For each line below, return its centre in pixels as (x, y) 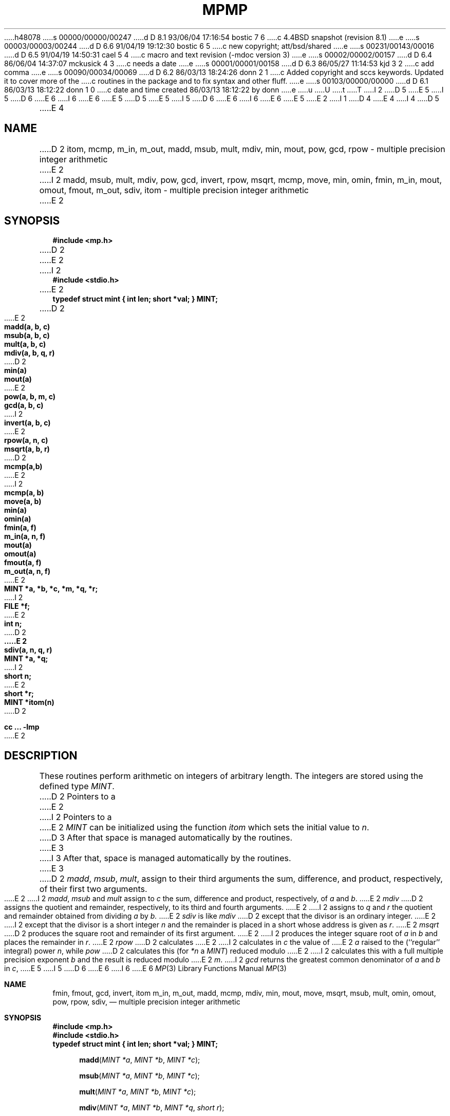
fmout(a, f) (23, 563)
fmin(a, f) (20, 528)
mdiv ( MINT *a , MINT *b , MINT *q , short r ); (152, 1108)
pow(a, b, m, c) (30, 397)
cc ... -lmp (22, 727)
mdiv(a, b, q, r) (30, 353)
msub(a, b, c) (27, 336)
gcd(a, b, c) (24, 405)
